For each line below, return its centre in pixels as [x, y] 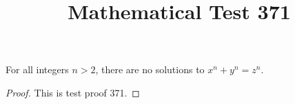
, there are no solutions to [150, 69]
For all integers [37, 69]
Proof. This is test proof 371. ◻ [73, 92]
